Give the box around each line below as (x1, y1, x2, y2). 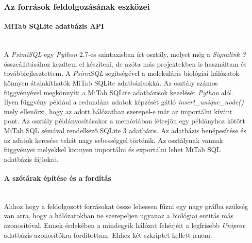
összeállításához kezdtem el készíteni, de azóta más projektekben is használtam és (4, 58, 247, 69)
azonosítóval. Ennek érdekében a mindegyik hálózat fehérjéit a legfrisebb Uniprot (4, 220, 245, 230)
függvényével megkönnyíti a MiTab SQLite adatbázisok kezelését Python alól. (4, 87, 234, 97)
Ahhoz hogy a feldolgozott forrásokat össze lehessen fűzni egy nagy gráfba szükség (4, 201, 249, 211)
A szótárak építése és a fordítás (4, 173, 111, 183)
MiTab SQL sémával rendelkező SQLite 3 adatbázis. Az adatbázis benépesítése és (4, 125, 246, 135)
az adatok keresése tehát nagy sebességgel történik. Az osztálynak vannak (4, 135, 223, 145)
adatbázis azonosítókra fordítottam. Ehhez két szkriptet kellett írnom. (4, 229, 212, 240)
